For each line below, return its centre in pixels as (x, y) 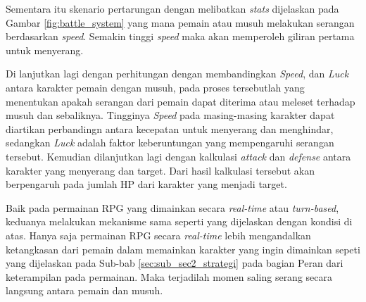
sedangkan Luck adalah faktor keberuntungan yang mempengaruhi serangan (170, 143)
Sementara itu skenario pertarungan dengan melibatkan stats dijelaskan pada (172, 8)
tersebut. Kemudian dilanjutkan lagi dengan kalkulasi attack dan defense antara (178, 156)
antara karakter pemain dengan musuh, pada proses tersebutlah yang (155, 87)
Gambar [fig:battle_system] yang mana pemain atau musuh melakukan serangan (180, 22)
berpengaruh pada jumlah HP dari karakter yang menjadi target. (146, 184)
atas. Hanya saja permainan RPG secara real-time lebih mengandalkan (158, 235)
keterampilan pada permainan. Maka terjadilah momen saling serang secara (169, 276)
